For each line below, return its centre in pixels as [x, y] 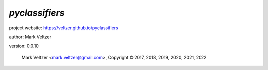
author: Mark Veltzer [30, 37]
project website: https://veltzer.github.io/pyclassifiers [64, 28]
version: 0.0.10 [24, 46]
